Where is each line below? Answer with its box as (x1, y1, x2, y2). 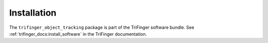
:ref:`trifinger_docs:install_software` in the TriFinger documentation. (9, 31, 147, 37)
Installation (9, 7, 57, 18)
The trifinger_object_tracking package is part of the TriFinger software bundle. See (9, 24, 195, 30)
